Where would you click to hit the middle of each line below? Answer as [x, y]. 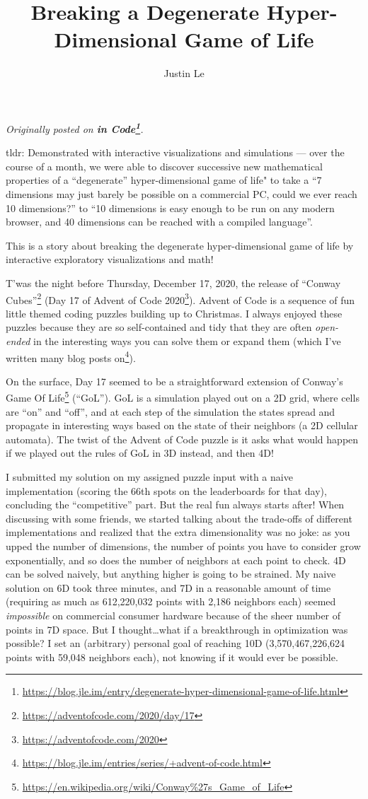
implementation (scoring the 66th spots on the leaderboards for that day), [166, 490]
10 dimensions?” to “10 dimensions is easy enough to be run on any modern [170, 208]
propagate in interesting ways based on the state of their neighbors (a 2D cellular [182, 425]
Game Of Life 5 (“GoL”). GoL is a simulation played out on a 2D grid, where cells [183, 397]
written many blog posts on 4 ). [71, 356]
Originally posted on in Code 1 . [75, 127]
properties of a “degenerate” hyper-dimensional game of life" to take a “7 [164, 180]
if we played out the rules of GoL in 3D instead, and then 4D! [140, 453]
